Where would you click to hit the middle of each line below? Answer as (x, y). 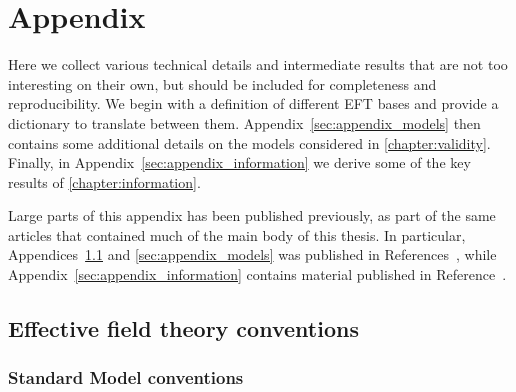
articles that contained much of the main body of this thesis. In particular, (237, 234)
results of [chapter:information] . (104, 181)
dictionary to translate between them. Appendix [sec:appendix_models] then (244, 122)
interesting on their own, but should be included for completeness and (222, 83)
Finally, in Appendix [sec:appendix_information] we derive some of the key (239, 162)
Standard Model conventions (126, 377)
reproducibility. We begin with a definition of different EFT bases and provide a (253, 103)
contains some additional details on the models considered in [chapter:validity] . (249, 142)
